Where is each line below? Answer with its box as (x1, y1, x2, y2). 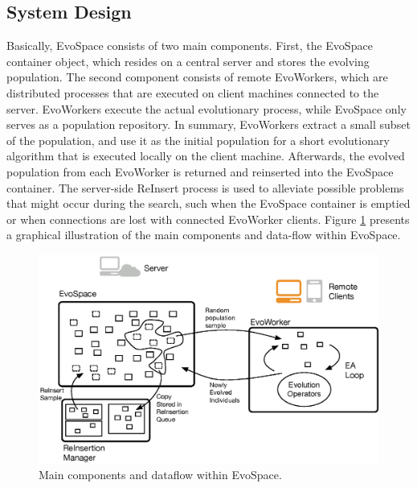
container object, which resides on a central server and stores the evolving (6, 52, 370, 69)
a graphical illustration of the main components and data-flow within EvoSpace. (6, 226, 401, 243)
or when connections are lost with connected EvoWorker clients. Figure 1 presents (6, 210, 410, 227)
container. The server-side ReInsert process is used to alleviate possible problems (6, 179, 404, 196)
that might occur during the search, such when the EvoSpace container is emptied (6, 195, 411, 212)
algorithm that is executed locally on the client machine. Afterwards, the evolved (6, 147, 405, 164)
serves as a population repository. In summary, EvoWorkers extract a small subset (6, 116, 411, 133)
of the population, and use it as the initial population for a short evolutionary (6, 131, 390, 148)
